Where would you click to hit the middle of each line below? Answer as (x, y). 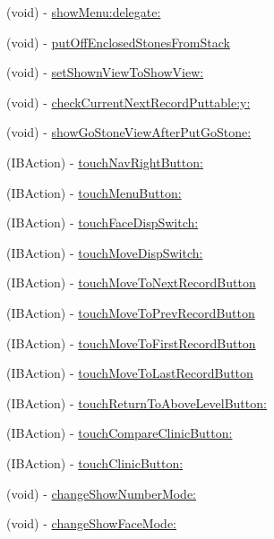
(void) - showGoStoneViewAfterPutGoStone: (129, 132)
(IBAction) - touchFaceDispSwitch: (103, 222)
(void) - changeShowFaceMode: (91, 523)
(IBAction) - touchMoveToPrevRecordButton (131, 312)
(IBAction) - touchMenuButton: (94, 192)
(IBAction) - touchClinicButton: (95, 462)
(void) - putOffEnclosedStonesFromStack (118, 42)
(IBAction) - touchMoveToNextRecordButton (131, 282)
